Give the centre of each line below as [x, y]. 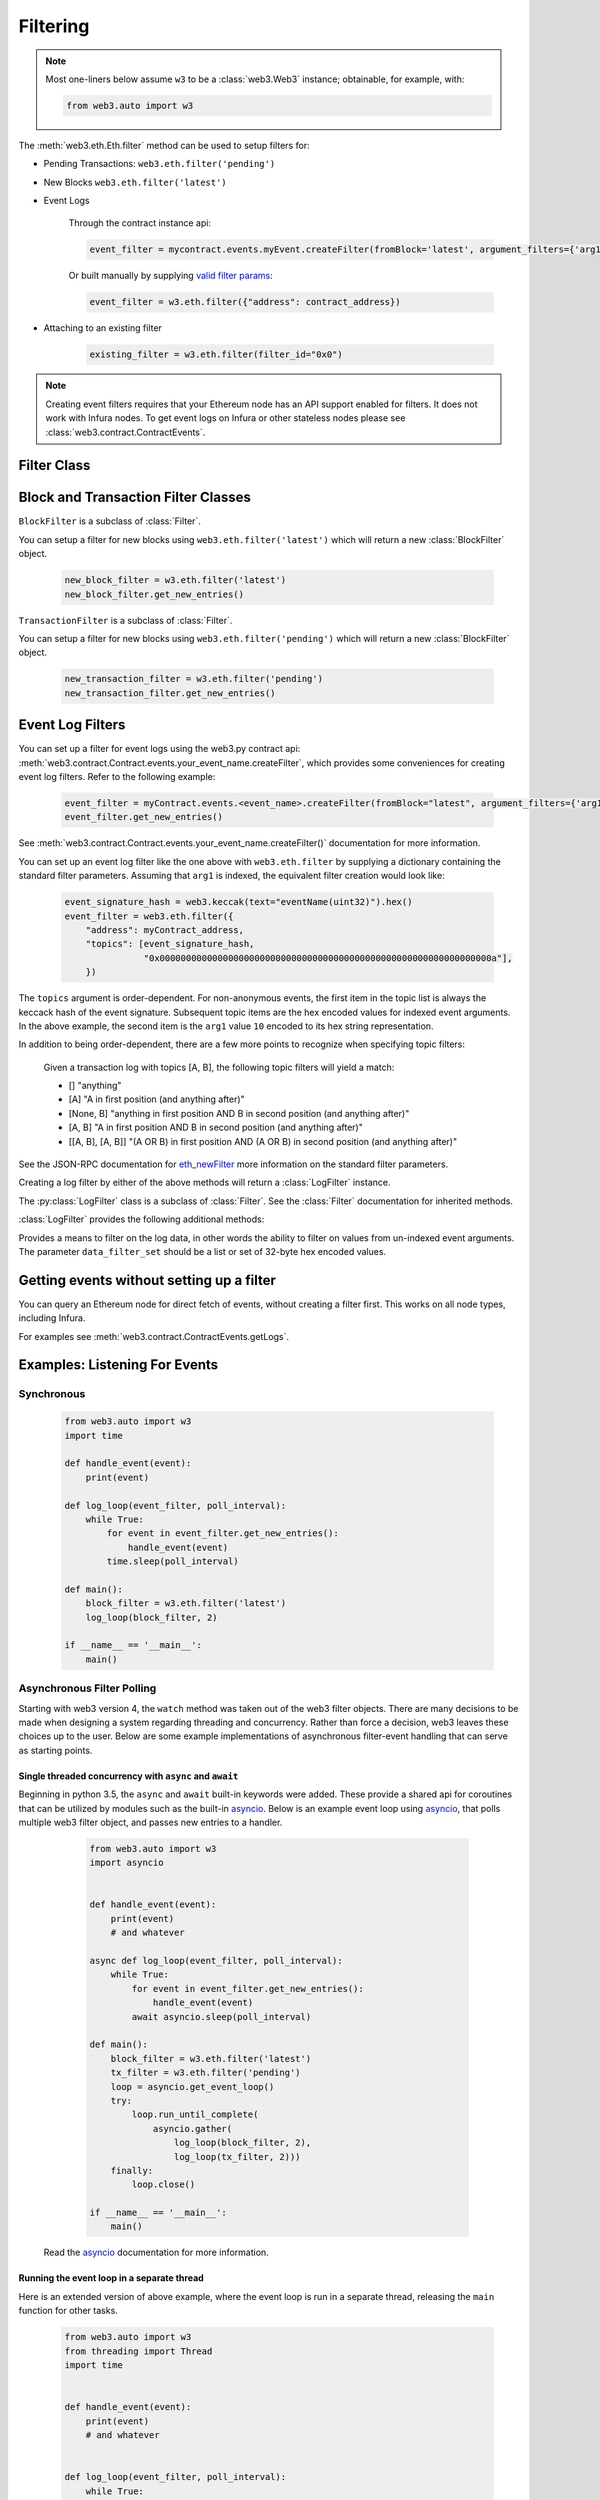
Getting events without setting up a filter [147, 1280]
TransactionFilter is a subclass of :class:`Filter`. [125, 620]
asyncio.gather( [192, 2128]
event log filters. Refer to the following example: [117, 777]
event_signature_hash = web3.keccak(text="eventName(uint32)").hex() [238, 902]
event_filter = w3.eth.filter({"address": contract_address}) [245, 302]
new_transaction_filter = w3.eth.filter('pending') [194, 679]
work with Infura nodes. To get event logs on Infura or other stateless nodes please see [225, 418]
